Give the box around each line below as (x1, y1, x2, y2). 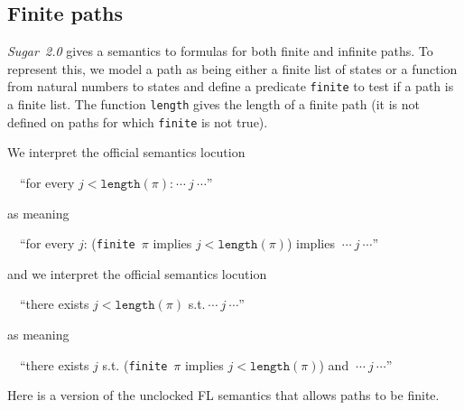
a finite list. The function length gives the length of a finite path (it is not (7, 95, 420, 114)
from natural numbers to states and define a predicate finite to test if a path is (7, 77, 454, 96)
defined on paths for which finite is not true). (7, 112, 268, 131)
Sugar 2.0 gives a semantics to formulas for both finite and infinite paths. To (7, 42, 433, 61)
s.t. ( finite (102, 355, 168, 374)
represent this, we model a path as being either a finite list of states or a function (7, 59, 458, 78)
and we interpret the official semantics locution (7, 264, 267, 283)
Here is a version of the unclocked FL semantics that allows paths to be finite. (7, 386, 440, 405)
